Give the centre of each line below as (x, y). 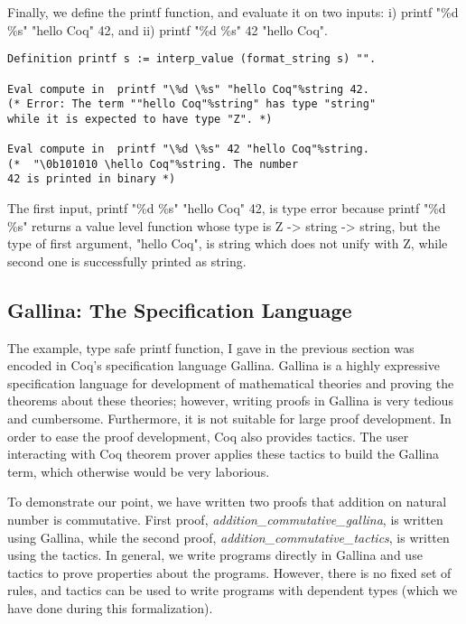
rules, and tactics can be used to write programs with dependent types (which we (233, 590)
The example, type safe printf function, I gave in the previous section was (211, 347)
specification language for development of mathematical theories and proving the (231, 382)
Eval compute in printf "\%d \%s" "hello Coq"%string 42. (188, 89)
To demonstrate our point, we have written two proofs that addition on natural (227, 502)
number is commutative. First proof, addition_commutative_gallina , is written (225, 520)
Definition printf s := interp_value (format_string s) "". (192, 59)
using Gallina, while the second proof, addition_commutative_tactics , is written (228, 537)
